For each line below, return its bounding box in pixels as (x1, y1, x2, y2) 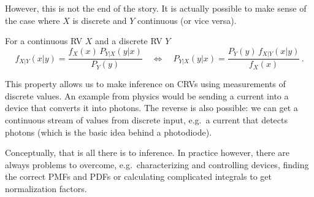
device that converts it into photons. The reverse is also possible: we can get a (5, 101, 298, 114)
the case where (5, 14, 60, 26)
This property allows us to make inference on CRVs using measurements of (5, 77, 286, 90)
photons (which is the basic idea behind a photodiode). (5, 125, 212, 138)
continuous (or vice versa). (137, 14, 237, 26)
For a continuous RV (5, 34, 83, 47)
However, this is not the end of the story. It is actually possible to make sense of (5, 2, 307, 14)
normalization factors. (5, 182, 87, 195)
